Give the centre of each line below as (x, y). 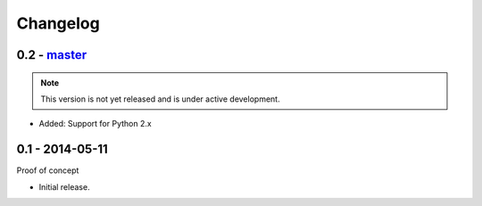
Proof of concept (48, 170)
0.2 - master (52, 55)
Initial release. (64, 186)
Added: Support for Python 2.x (95, 124)
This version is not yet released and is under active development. (160, 99)
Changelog (58, 23)
